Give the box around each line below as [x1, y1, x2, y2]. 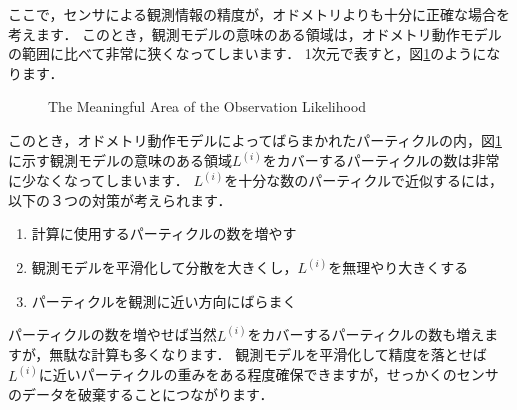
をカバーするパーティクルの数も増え [247, 324, 485, 345]
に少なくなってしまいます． [8, 170, 189, 191]
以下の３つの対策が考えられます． [8, 189, 232, 210]
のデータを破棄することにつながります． [8, 384, 274, 405]
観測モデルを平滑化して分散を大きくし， [31, 257, 298, 278]
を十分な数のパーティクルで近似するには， [224, 170, 503, 191]
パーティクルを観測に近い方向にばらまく [31, 290, 297, 311]
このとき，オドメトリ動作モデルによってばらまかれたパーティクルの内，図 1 [8, 129, 502, 150]
